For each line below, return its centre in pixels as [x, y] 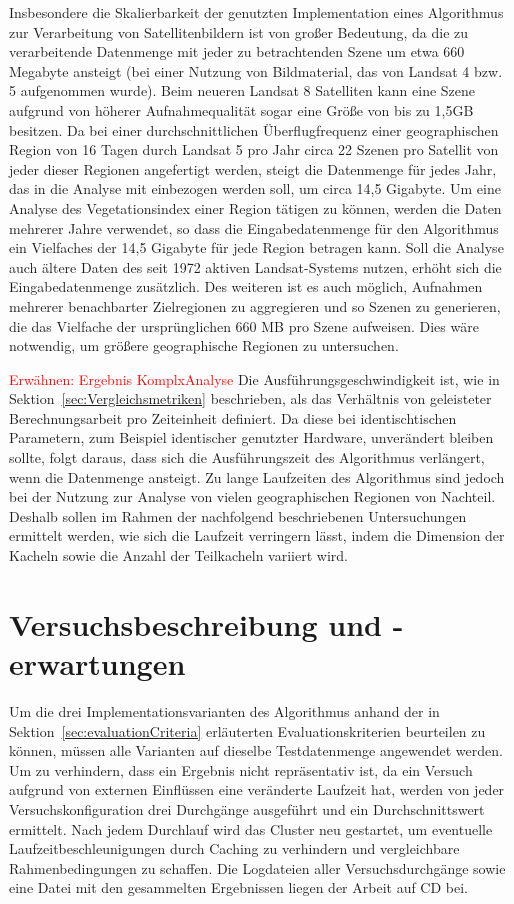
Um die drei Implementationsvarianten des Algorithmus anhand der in [224, 710]
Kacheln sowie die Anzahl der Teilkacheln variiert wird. [178, 555]
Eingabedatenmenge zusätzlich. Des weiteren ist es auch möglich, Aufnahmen [246, 286]
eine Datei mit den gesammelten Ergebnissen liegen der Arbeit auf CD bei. [239, 887]
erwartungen [97, 663]
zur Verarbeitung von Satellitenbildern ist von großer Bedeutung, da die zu [239, 31]
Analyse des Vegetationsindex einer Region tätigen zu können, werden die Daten [255, 207]
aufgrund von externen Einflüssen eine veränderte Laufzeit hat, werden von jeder [257, 789]
